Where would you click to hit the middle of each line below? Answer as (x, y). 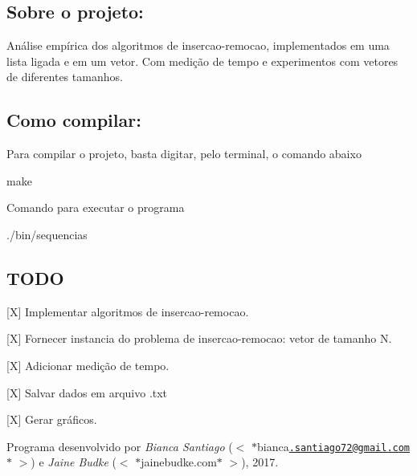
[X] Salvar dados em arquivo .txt (87, 392)
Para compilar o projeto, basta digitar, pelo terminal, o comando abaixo (184, 154)
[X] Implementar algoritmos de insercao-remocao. (128, 311)
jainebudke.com (179, 462)
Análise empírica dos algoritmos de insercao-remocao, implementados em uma (198, 45)
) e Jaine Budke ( (74, 462)
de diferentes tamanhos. (65, 77)
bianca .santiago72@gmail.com (334, 446)
